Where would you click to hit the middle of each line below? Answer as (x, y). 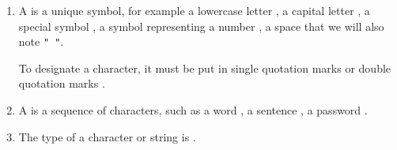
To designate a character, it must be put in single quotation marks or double (205, 67)
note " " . (41, 41)
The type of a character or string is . (107, 136)
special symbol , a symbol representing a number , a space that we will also (201, 26)
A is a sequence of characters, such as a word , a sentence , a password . (193, 110)
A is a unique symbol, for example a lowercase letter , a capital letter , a (194, 10)
